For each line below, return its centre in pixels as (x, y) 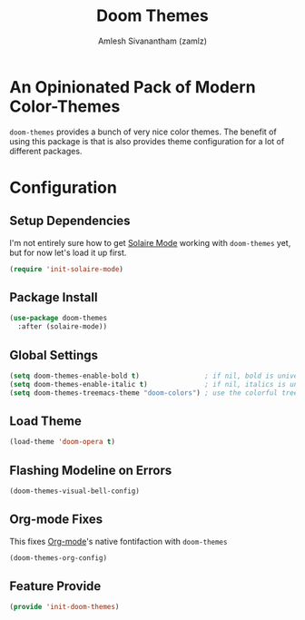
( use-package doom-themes (58, 319)
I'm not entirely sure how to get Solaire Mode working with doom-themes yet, (150, 242)
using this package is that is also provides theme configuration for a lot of (147, 141)
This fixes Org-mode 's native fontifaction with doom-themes (118, 541)
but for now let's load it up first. (68, 252)
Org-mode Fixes (56, 520)
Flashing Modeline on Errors (91, 470)
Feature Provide (55, 586)
